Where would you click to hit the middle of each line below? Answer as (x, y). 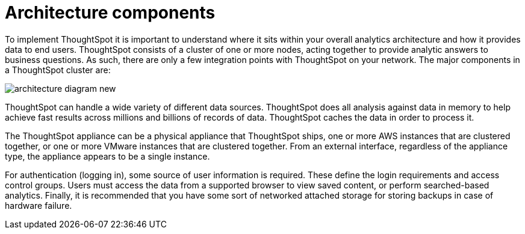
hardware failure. (39, 205)
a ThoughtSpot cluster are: (58, 70)
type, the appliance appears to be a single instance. (107, 156)
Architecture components (110, 13)
